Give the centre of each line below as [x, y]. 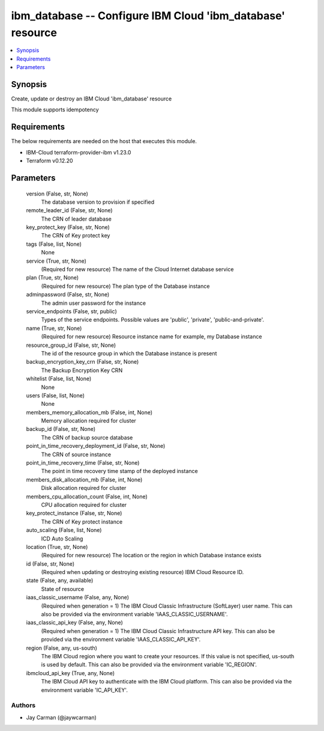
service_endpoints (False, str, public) [71, 311]
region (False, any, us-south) [61, 648]
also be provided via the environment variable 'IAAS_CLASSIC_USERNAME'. [134, 614]
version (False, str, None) [57, 194]
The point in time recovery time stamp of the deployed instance [119, 471]
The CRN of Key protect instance [82, 521]
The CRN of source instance [76, 454]
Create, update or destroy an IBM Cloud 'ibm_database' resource [91, 99]
